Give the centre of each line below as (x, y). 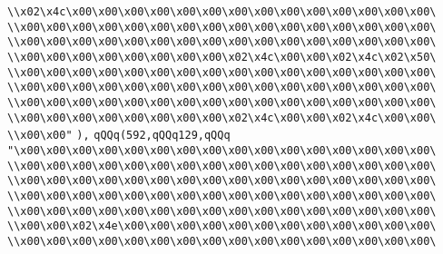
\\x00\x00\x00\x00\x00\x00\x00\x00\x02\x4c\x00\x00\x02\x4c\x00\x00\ (222, 117)
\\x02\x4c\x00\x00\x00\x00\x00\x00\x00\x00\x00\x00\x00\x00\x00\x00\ (222, 12)
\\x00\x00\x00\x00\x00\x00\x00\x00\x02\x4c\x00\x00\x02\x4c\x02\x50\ (222, 57)
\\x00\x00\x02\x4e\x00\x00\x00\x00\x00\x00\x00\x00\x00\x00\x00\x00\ (222, 226)
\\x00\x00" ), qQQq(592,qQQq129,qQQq (119, 136)
